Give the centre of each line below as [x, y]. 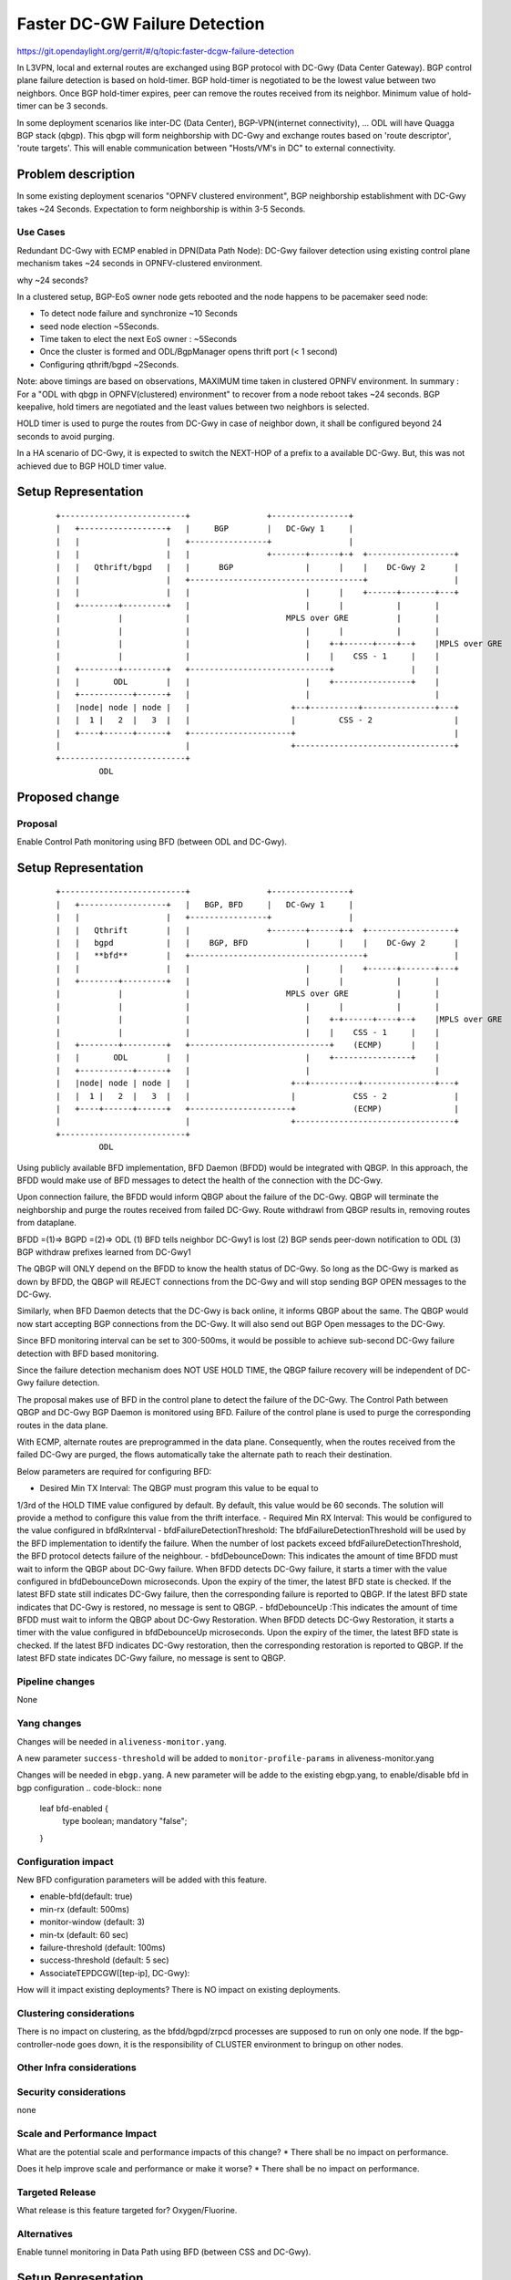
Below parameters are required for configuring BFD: [114, 1471]
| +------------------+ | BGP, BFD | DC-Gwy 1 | [205, 904]
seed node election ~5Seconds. [99, 326]
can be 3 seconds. [73, 106]
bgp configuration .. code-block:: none [90, 1788]
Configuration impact [65, 1861]
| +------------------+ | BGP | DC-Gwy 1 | [205, 529]
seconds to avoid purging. [66, 436]
